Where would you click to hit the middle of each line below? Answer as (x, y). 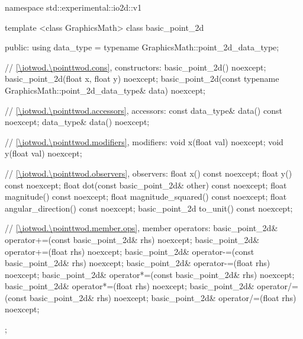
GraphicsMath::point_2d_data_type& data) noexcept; (105, 90)
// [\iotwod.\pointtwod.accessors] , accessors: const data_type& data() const (144, 110)
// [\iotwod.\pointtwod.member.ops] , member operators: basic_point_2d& (141, 228)
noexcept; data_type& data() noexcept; (77, 122)
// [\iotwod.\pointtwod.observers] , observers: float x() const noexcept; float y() (149, 173)
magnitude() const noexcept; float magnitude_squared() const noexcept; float (146, 196)
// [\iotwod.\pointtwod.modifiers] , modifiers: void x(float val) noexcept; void (144, 141)
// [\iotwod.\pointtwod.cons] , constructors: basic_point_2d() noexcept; (136, 67)
